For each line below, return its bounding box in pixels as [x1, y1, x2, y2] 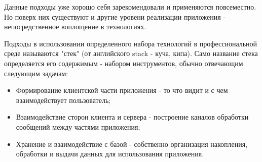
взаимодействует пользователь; [16, 94, 111, 105]
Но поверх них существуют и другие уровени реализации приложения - [4, 11, 226, 22]
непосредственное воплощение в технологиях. [4, 21, 146, 32]
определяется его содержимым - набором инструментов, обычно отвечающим [4, 58, 243, 68]
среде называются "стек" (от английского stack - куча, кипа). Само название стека [4, 48, 258, 59]
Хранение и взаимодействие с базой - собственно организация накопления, [16, 138, 248, 149]
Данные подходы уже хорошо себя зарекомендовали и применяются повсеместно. [4, 2, 256, 12]
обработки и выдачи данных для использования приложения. [16, 148, 204, 159]
